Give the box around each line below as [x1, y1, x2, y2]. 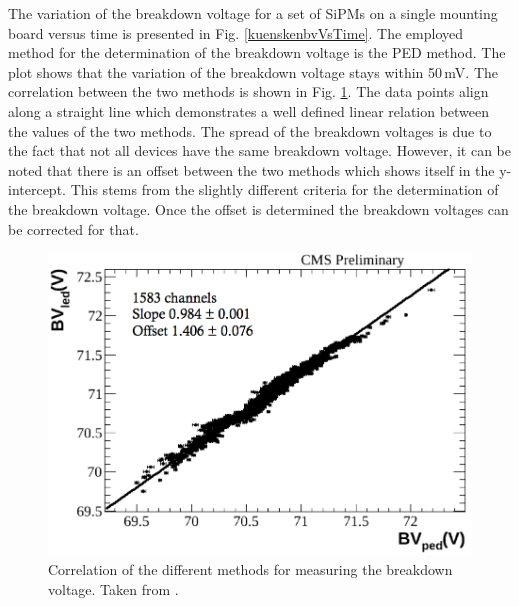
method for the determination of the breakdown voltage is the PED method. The [8, 42, 506, 63]
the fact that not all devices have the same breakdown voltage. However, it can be [8, 140, 512, 161]
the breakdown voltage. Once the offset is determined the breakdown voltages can [8, 198, 509, 219]
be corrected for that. [8, 218, 139, 239]
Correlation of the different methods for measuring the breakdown [48, 559, 453, 580]
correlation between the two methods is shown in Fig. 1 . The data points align [8, 81, 489, 102]
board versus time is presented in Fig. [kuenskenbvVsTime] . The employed [8, 22, 463, 43]
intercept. [8, 179, 66, 200]
